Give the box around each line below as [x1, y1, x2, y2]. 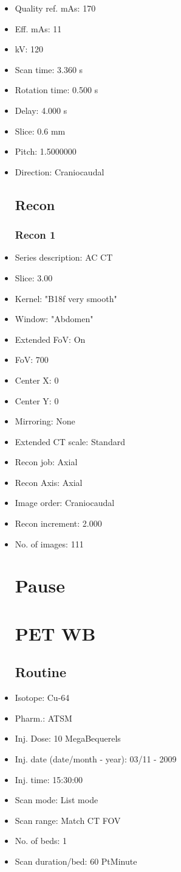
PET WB [15, 621, 96, 645]
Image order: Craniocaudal [15, 496, 115, 509]
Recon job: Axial [15, 455, 78, 468]
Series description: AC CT [15, 251, 113, 264]
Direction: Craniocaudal [15, 165, 104, 178]
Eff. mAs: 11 [15, 22, 62, 35]
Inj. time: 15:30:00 [15, 773, 83, 786]
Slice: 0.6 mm [15, 124, 66, 137]
